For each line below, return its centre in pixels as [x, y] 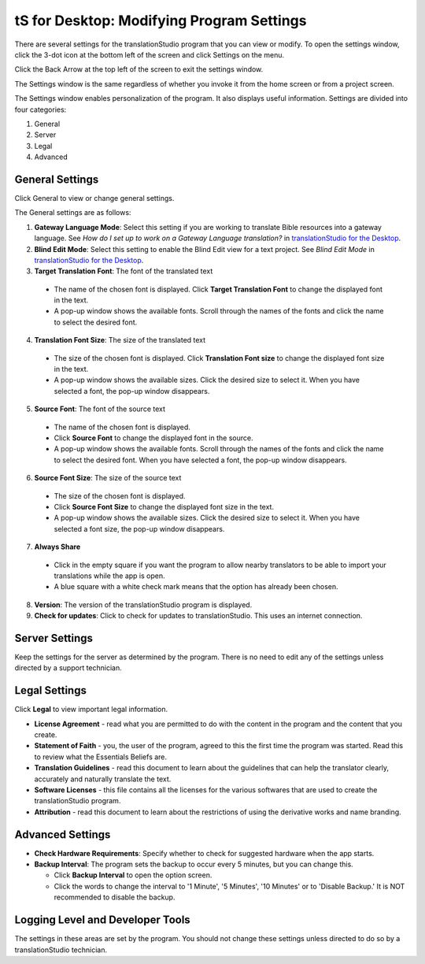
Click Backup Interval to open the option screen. [133, 875]
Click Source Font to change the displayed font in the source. [153, 438]
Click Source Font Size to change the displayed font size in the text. [164, 506]
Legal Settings [50, 690]
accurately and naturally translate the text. [103, 779]
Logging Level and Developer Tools [102, 920]
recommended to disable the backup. [115, 897]
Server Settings [54, 638]
